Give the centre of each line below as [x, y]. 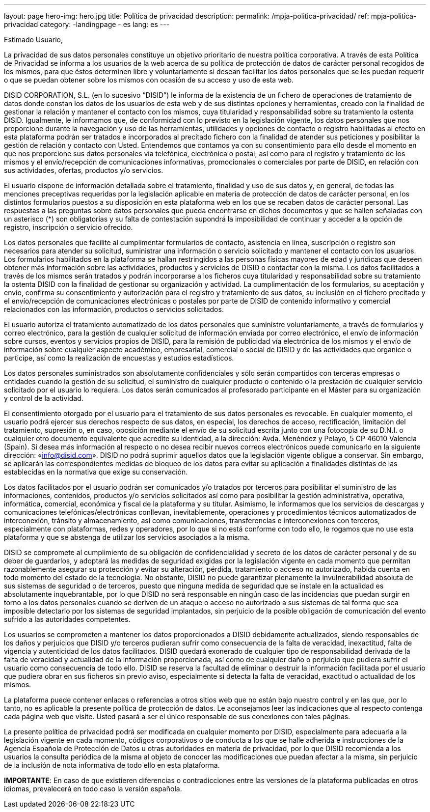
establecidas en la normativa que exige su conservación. [96, 472]
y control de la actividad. [44, 398]
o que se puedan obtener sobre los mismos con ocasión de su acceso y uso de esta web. [149, 80]
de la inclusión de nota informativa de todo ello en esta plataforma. [112, 765]
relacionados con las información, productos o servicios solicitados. [114, 309]
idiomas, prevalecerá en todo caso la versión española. [93, 789]
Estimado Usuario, [33, 40]
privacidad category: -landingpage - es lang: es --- [87, 24]
